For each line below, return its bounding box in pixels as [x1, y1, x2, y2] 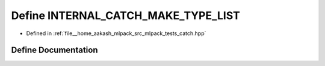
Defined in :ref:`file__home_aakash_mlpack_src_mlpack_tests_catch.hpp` [26, 30, 206, 37]
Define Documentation [11, 45, 98, 55]
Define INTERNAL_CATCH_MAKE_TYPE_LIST [11, 9, 240, 22]
